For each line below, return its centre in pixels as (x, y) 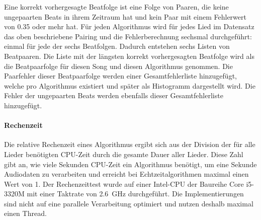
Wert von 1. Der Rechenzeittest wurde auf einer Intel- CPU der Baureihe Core (124, 184)
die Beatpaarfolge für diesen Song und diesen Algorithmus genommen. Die (118, 66)
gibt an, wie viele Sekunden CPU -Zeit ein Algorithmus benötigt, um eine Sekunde (130, 164)
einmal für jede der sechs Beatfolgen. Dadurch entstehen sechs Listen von (117, 46)
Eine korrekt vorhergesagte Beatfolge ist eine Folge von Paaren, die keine (116, 7)
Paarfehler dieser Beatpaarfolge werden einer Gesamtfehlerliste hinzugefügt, (120, 76)
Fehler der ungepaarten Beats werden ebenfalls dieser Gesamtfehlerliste (114, 95)
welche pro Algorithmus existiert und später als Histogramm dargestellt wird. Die (130, 85)
